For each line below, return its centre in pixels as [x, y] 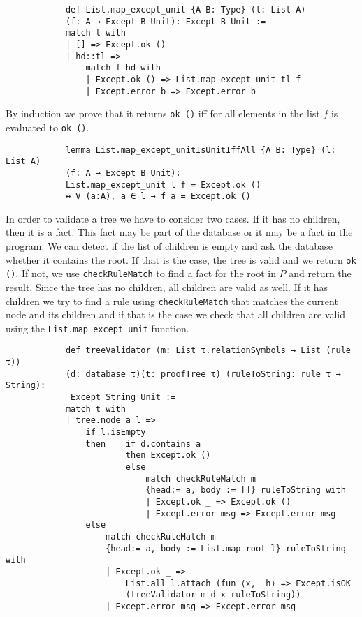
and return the [320, 273]
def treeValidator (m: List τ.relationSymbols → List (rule [208, 351]
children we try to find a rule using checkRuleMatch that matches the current [172, 300]
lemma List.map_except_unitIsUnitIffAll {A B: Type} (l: [201, 150]
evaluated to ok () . [48, 127]
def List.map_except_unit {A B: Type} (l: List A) [186, 10]
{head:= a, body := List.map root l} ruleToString [226, 548]
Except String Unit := [123, 397]
